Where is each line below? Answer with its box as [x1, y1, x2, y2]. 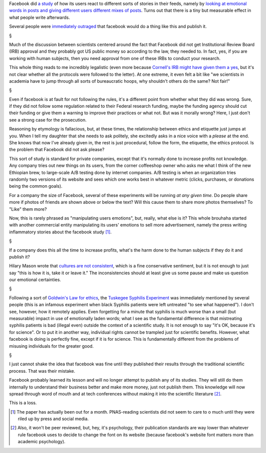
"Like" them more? [9, 206, 47, 212]
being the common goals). [9, 183, 63, 189]
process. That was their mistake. [9, 368, 75, 374]
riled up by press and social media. [18, 416, 89, 422]
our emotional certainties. [9, 277, 61, 283]
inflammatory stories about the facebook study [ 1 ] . [9, 229, 112, 235]
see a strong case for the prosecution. [9, 117, 87, 123]
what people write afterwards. [9, 14, 70, 20]
